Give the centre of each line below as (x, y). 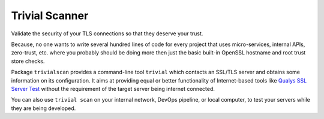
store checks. (28, 61)
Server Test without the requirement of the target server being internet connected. (113, 89)
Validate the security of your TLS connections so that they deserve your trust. (107, 33)
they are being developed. (43, 108)
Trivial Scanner (50, 16)
